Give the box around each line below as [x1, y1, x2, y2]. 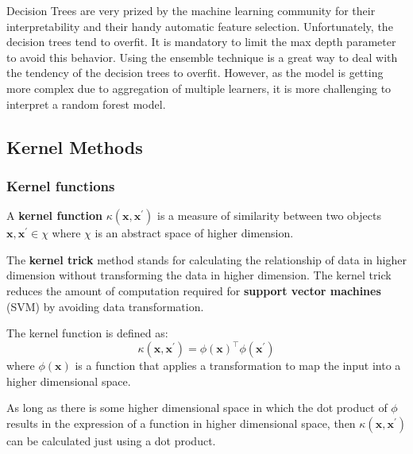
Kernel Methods [6, 134, 143, 159]
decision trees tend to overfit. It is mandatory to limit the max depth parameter [6, 33, 396, 50]
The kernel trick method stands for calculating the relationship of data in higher [6, 251, 407, 267]
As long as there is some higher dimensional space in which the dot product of [6, 399, 388, 416]
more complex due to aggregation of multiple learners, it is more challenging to [6, 79, 392, 96]
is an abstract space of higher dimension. [95, 225, 294, 241]
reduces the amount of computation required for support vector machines [6, 282, 381, 298]
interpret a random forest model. [6, 95, 166, 112]
